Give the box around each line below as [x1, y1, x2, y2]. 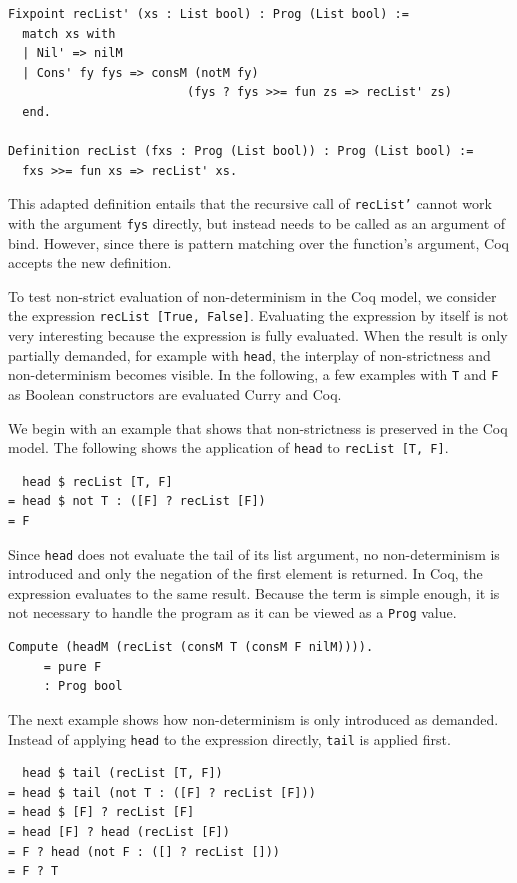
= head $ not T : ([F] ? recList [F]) [8, 494, 266, 509]
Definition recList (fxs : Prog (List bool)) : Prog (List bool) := [8, 144, 474, 159]
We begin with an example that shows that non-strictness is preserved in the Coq [8, 417, 508, 438]
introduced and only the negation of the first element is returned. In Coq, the [8, 563, 483, 584]
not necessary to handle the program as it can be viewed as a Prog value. [8, 602, 457, 623]
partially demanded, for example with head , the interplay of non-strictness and [8, 344, 491, 365]
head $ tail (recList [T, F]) [22, 766, 223, 781]
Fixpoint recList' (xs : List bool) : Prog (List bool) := [8, 7, 409, 21]
